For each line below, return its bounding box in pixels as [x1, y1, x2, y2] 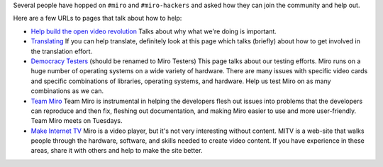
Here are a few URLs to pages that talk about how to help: [13, 14, 182, 23]
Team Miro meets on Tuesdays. [30, 117, 123, 125]
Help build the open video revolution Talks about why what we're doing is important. [30, 27, 277, 36]
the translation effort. [30, 47, 93, 55]
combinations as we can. [30, 87, 104, 95]
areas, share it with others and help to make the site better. [30, 146, 203, 155]
